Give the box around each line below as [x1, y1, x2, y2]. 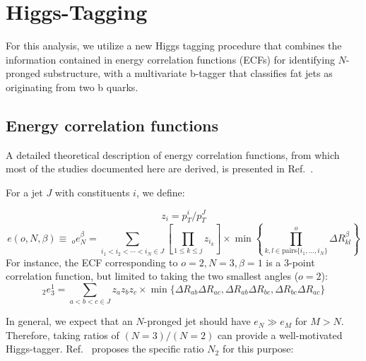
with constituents [54, 184, 130, 199]
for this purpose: [222, 341, 294, 356]
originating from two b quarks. [6, 79, 138, 94]
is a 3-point [266, 254, 315, 269]
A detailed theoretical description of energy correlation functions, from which [6, 147, 340, 162]
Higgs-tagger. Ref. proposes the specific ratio [6, 341, 204, 356]
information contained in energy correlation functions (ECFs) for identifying [6, 52, 335, 66]
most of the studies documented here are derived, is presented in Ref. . [6, 161, 314, 176]
